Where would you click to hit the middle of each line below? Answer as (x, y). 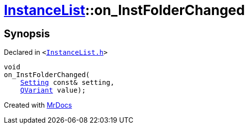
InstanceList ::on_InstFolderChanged (124, 10)
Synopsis (27, 33)
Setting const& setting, (67, 83)
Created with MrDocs (38, 105)
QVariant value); (53, 90)
